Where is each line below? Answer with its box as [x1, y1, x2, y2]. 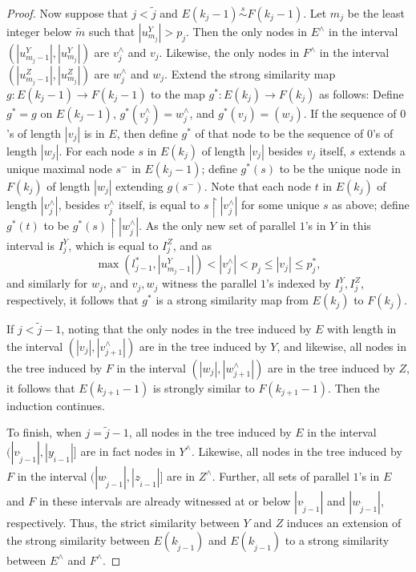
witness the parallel [161, 275, 257, 292]
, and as [172, 236, 212, 253]
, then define [116, 125, 178, 141]
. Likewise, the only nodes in [159, 44, 300, 60]
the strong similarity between [6, 531, 150, 548]
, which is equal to [68, 236, 159, 253]
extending [115, 178, 164, 194]
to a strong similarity [285, 531, 390, 548]
